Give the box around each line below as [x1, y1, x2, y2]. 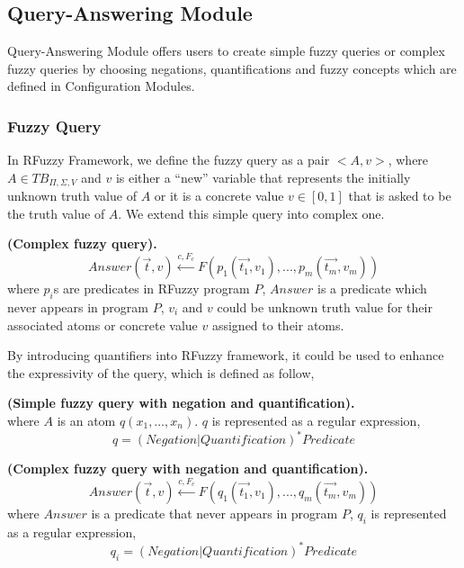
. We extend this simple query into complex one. [118, 203, 385, 222]
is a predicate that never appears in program [91, 503, 338, 522]
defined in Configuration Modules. [7, 77, 195, 95]
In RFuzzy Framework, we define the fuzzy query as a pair [7, 150, 330, 169]
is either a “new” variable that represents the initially [115, 167, 411, 186]
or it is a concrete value [154, 186, 284, 205]
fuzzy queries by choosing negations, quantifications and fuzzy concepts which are [7, 59, 457, 77]
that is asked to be [348, 186, 451, 205]
